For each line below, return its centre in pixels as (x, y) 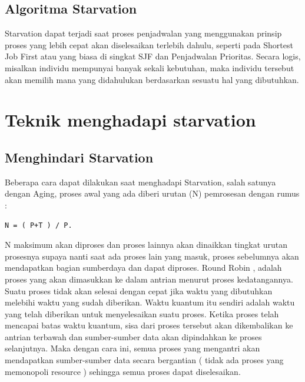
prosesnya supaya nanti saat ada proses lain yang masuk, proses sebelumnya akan (152, 256)
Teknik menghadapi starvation (130, 120)
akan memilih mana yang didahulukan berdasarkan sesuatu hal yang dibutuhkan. (152, 79)
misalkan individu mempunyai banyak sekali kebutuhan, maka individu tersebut (150, 67)
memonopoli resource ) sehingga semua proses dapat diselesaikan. (123, 371)
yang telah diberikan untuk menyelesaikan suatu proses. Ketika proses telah (142, 313)
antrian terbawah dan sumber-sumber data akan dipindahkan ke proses (133, 336)
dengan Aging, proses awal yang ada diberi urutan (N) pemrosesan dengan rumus (152, 193)
